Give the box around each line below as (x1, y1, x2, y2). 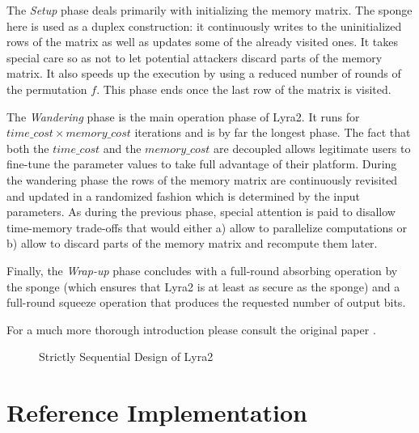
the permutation (6, 80, 87, 97)
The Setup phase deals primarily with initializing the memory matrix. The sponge (6, 2, 413, 18)
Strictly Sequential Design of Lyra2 (39, 348, 214, 365)
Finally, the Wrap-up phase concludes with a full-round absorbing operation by (6, 261, 398, 278)
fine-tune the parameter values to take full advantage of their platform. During (6, 155, 397, 172)
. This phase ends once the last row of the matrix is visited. (96, 80, 391, 97)
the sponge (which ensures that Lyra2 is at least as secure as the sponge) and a (6, 278, 400, 295)
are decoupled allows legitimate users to (214, 139, 411, 156)
